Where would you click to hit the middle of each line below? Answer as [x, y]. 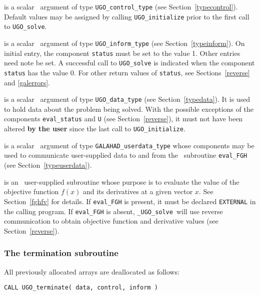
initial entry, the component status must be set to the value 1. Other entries [122, 53]
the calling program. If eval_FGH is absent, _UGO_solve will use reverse [113, 211]
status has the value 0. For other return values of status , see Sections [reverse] [127, 72]
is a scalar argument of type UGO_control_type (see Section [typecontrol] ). [121, 6]
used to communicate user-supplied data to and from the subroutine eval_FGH [126, 155]
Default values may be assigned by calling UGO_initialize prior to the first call [127, 16]
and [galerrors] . [27, 82]
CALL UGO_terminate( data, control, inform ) [81, 288]
